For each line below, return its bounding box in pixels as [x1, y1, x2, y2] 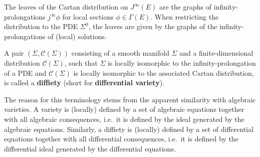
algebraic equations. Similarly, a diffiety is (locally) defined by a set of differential [4, 123, 254, 134]
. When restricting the [150, 11, 219, 22]
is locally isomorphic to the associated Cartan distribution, [73, 67, 254, 78]
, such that [64, 57, 98, 68]
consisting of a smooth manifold [71, 48, 169, 58]
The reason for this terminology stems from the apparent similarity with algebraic [4, 94, 256, 104]
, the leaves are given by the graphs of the [88, 21, 217, 32]
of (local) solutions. [48, 31, 107, 41]
